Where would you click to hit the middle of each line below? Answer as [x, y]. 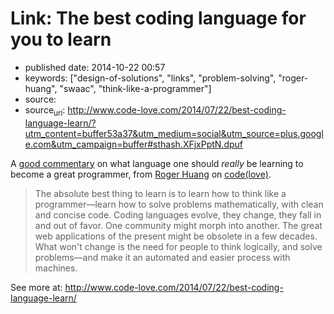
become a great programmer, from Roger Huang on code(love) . [141, 174]
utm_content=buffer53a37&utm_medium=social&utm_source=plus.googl [174, 133]
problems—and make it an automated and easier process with [162, 257]
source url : [45, 110]
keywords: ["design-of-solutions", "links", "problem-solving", [150, 78]
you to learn [61, 39]
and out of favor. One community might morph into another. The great [178, 225]
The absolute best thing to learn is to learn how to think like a [160, 193]
